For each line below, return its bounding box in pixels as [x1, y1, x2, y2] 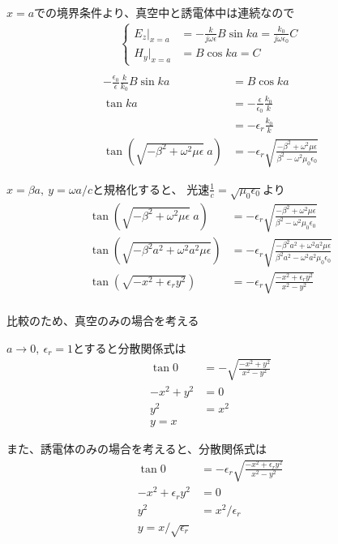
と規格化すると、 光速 [92, 180, 210, 197]
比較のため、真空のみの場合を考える [6, 311, 199, 328]
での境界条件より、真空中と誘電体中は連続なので [34, 4, 295, 20]
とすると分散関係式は [73, 339, 186, 356]
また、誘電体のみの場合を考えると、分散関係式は [6, 439, 267, 456]
